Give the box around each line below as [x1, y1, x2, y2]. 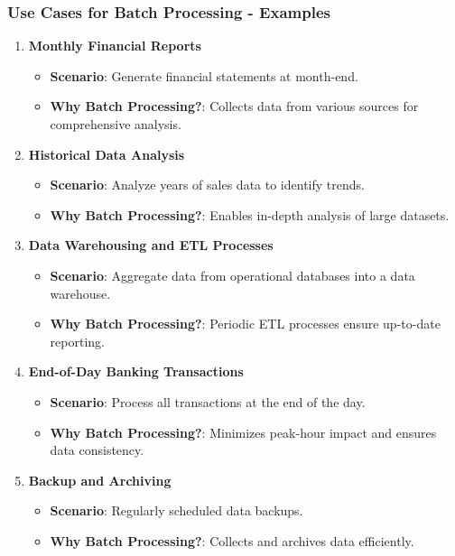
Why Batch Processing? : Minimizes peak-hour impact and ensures [50, 422, 437, 441]
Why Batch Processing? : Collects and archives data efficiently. [50, 531, 414, 550]
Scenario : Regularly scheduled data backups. [50, 501, 303, 520]
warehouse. [50, 283, 111, 302]
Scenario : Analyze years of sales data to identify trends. [50, 175, 365, 194]
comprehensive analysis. [50, 115, 181, 133]
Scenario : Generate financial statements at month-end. [50, 66, 358, 85]
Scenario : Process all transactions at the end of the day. [50, 392, 366, 411]
